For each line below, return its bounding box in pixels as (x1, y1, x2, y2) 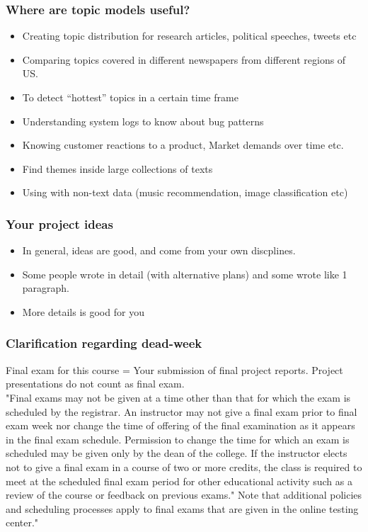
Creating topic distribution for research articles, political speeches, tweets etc (22, 28, 357, 43)
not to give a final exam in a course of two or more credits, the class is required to (6, 459, 362, 474)
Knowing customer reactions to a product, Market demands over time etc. (22, 137, 344, 152)
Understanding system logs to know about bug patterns (22, 113, 264, 128)
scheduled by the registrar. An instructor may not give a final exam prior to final (6, 404, 357, 419)
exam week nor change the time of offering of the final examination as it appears (6, 418, 355, 433)
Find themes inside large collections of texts (22, 161, 213, 176)
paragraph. (22, 281, 70, 295)
